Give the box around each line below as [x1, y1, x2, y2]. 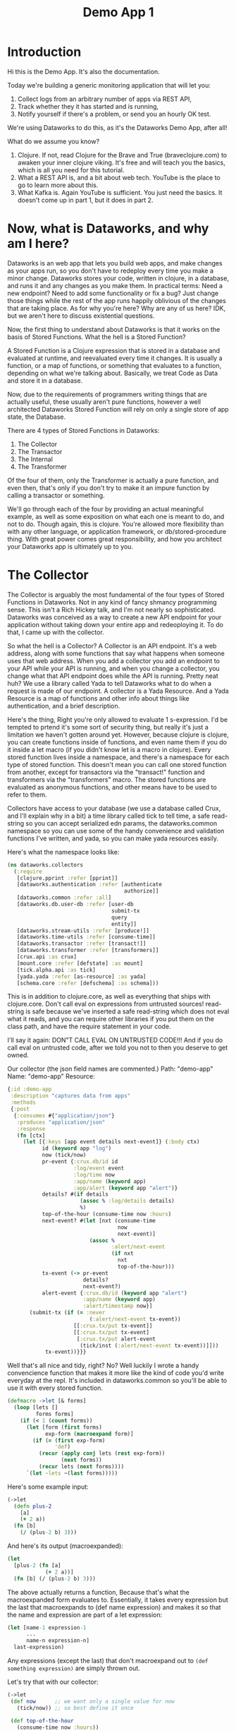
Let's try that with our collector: [7, 1678, 99, 1687]
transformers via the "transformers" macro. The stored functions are [7, 775, 206, 784]
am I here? [7, 236, 70, 251]
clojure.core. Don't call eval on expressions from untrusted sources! [7, 1000, 204, 1009]
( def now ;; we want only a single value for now [10, 1698, 175, 1705]
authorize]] [123, 888, 159, 895]
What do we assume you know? [7, 137, 100, 145]
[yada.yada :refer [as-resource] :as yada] [16, 972, 147, 980]
